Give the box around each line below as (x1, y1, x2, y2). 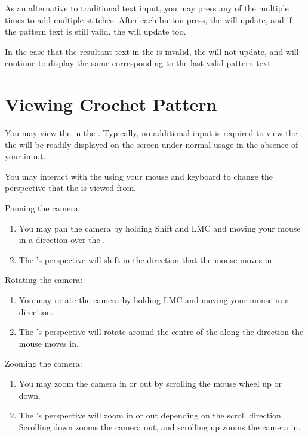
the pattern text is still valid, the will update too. (5, 25, 186, 38)
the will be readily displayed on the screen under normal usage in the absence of (5, 138, 298, 150)
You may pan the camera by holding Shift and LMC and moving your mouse (19, 221, 301, 234)
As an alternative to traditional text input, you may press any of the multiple (5, 2, 289, 14)
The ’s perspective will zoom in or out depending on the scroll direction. (19, 409, 284, 421)
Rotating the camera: (5, 273, 83, 286)
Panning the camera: (5, 202, 81, 214)
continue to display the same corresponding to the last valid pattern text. (5, 57, 273, 69)
